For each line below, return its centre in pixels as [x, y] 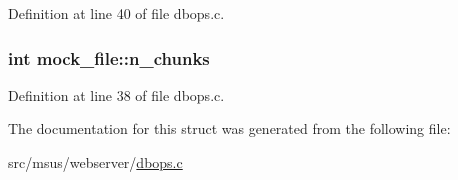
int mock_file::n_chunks [109, 57]
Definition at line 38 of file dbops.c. [116, 94]
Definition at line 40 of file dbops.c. [116, 13]
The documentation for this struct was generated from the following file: [229, 128]
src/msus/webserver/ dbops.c [95, 162]
